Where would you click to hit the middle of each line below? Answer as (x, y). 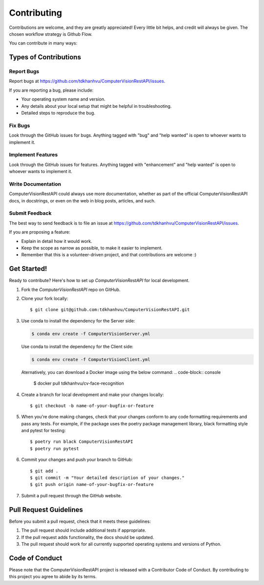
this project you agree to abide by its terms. (53, 577)
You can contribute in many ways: (43, 43)
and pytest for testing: (44, 431)
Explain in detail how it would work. (57, 241)
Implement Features (33, 155)
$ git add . (44, 471)
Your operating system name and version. (63, 99)
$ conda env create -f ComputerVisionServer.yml (91, 334)
